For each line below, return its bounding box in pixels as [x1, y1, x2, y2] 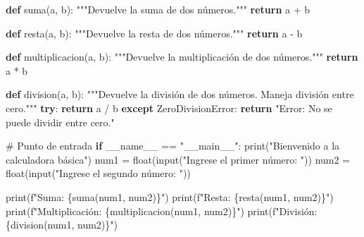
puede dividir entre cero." [6, 114, 115, 129]
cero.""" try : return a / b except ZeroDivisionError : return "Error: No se [6, 100, 332, 115]
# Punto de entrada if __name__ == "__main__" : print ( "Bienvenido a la [6, 138, 340, 153]
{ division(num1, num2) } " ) [6, 217, 118, 232]
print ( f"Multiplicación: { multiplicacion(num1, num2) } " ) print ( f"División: [6, 203, 318, 218]
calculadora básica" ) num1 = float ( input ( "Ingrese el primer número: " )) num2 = [6, 152, 351, 166]
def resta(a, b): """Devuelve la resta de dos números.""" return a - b [6, 25, 303, 40]
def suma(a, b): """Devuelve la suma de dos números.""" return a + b [6, 2, 310, 16]
